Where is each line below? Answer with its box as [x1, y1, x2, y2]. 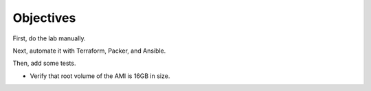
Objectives [12, 10, 76, 25]
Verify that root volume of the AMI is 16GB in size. [30, 72, 170, 80]
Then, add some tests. [12, 59, 76, 68]
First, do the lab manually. [12, 34, 86, 42]
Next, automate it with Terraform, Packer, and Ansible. [12, 47, 166, 55]
